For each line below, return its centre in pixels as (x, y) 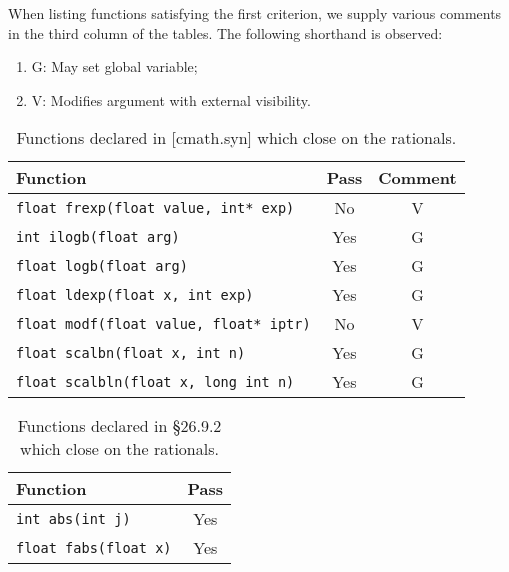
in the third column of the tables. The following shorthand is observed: (225, 32)
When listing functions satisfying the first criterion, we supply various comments (255, 13)
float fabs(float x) (94, 547)
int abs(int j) (73, 518)
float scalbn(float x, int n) (131, 352)
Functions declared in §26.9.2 (119, 426)
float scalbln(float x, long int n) (155, 381)
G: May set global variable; (114, 66)
